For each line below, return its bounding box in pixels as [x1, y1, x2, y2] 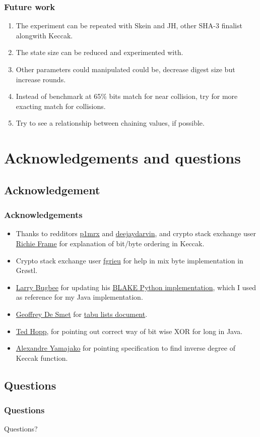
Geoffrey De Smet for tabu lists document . [16, 308, 148, 319]
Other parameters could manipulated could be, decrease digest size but [16, 64, 235, 74]
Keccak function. [16, 352, 68, 363]
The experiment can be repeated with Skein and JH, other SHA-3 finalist [16, 20, 242, 31]
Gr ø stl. [16, 265, 38, 276]
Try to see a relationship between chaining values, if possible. [16, 118, 205, 128]
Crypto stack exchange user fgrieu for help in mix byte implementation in [16, 255, 243, 265]
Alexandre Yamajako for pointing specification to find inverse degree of [16, 343, 235, 353]
